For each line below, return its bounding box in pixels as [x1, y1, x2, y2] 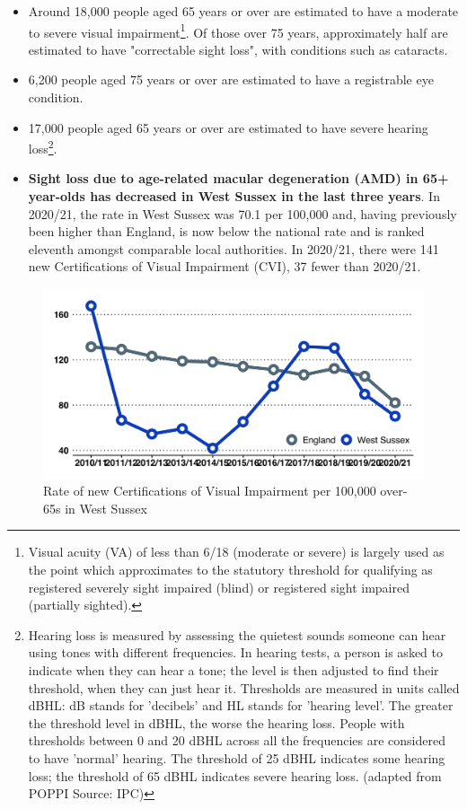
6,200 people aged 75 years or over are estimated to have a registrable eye [28, 70, 434, 89]
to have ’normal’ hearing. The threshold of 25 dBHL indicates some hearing [28, 748, 445, 767]
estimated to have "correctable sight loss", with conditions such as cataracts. [28, 40, 448, 58]
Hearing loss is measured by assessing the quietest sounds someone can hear [28, 625, 446, 644]
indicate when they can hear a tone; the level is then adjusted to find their [28, 660, 439, 679]
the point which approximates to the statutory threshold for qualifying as [28, 559, 433, 578]
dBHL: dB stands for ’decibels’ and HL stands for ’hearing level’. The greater [28, 696, 454, 715]
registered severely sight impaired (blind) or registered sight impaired [28, 577, 410, 596]
